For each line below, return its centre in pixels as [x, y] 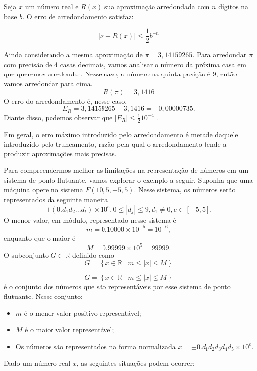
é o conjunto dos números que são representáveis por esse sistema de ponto [117, 286]
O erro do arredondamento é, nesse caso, [66, 101]
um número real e [52, 6]
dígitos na [233, 6]
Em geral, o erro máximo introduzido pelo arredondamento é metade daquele [121, 134]
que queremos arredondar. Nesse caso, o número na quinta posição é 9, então [121, 74]
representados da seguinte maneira [56, 199]
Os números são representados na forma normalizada [96, 346]
